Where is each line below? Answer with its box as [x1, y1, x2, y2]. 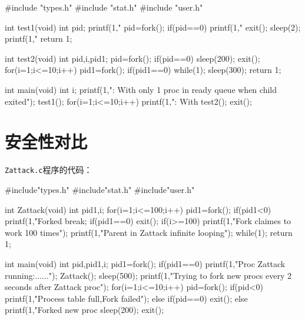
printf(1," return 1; [5, 32, 72, 45]
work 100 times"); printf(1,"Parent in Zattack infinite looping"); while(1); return [5, 226, 293, 238]
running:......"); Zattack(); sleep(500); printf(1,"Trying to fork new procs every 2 [5, 269, 291, 281]
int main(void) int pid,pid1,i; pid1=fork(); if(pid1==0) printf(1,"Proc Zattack [5, 257, 286, 269]
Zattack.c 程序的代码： [5, 164, 92, 176]
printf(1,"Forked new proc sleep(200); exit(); [5, 304, 164, 316]
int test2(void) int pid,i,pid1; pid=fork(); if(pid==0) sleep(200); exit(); [5, 52, 260, 64]
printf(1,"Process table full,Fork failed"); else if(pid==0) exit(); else [5, 292, 248, 304]
